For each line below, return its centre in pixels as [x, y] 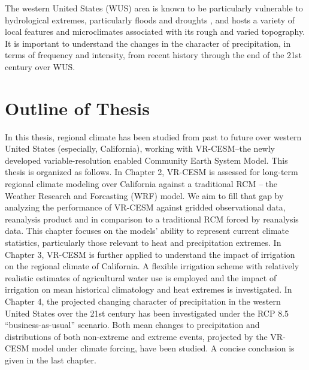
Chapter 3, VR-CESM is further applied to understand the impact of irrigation [150, 254]
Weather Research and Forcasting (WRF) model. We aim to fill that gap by [144, 195]
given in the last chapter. [51, 360]
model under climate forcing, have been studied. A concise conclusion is [163, 348]
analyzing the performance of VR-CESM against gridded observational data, [145, 207]
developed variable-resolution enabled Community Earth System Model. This [146, 160]
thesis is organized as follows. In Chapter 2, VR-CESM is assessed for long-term [152, 172]
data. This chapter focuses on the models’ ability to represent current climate [147, 231]
